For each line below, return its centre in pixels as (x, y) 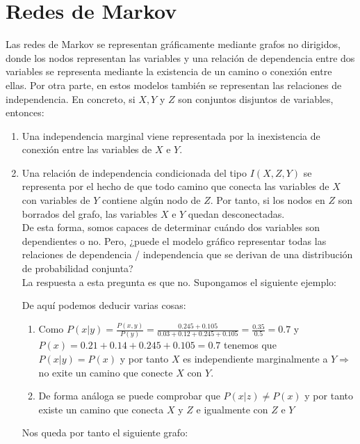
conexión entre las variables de (87, 149)
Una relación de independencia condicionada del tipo (134, 172)
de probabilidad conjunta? (77, 268)
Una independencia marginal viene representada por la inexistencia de (171, 135)
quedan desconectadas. (236, 213)
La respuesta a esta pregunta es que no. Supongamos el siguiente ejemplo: (179, 282)
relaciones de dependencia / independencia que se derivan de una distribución (187, 254)
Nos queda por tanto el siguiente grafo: (105, 433)
